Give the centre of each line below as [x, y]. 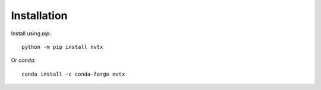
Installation [39, 15]
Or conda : [23, 60]
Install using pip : [31, 33]
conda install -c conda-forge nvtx [73, 74]
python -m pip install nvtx [62, 47]
